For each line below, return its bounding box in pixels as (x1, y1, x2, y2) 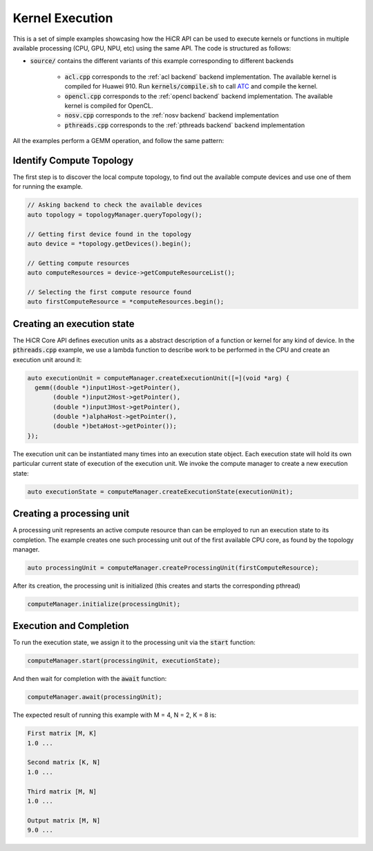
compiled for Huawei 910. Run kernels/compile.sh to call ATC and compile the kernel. (64, 82, 318, 91)
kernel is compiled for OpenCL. (64, 101, 153, 110)
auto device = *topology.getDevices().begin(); (27, 239, 191, 247)
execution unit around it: (12, 355, 82, 364)
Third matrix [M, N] (27, 787, 97, 795)
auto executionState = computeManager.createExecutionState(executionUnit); (27, 487, 294, 496)
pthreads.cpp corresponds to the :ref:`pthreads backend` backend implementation (64, 121, 305, 129)
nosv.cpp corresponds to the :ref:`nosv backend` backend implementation (64, 111, 279, 120)
